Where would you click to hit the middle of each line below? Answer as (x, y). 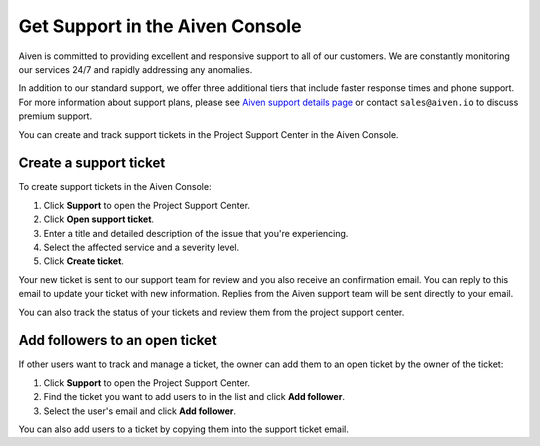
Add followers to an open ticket (117, 340)
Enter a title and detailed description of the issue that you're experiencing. (196, 233)
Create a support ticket (92, 163)
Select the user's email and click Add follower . (140, 411)
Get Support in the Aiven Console (160, 26)
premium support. (55, 116)
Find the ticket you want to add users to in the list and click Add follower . (194, 397)
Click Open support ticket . (99, 219)
